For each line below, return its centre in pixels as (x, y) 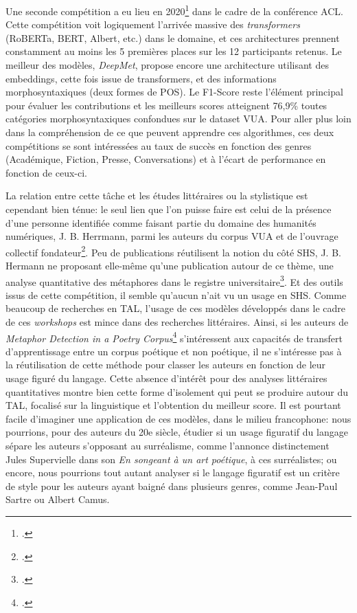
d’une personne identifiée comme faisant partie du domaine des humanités (161, 222)
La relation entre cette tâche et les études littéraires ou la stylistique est (157, 196)
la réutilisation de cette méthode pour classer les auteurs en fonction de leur (166, 365)
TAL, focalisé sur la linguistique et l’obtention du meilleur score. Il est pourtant (173, 405)
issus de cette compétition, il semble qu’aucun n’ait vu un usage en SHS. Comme (176, 294)
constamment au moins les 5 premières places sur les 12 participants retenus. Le (174, 51)
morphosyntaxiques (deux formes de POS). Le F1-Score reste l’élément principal (174, 92)
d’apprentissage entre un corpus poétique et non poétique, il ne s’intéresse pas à (174, 351)
